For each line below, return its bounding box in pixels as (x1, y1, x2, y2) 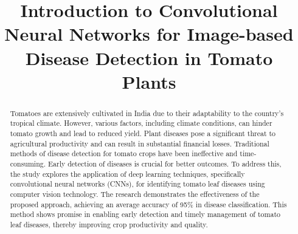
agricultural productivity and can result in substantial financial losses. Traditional (10, 138, 269, 148)
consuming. (10, 159, 46, 169)
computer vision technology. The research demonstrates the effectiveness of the (10, 188, 260, 199)
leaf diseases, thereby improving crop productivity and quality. (10, 219, 208, 229)
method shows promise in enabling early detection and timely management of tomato (10, 209, 280, 219)
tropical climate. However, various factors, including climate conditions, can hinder (10, 118, 272, 128)
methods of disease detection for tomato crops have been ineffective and (10, 148, 238, 159)
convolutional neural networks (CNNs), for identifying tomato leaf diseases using (10, 179, 265, 189)
